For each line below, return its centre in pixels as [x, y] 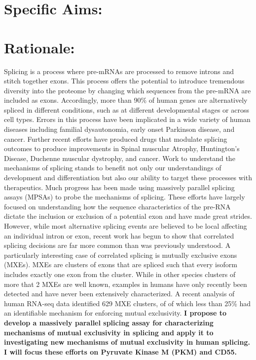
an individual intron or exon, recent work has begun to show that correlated [119, 235]
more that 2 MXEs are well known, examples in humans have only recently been [126, 284]
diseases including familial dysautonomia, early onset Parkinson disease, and [119, 129]
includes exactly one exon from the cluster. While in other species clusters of [120, 274]
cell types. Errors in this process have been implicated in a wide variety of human [127, 119]
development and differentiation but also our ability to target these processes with [128, 178]
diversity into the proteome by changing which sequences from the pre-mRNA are [128, 90]
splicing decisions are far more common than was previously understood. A [117, 245]
